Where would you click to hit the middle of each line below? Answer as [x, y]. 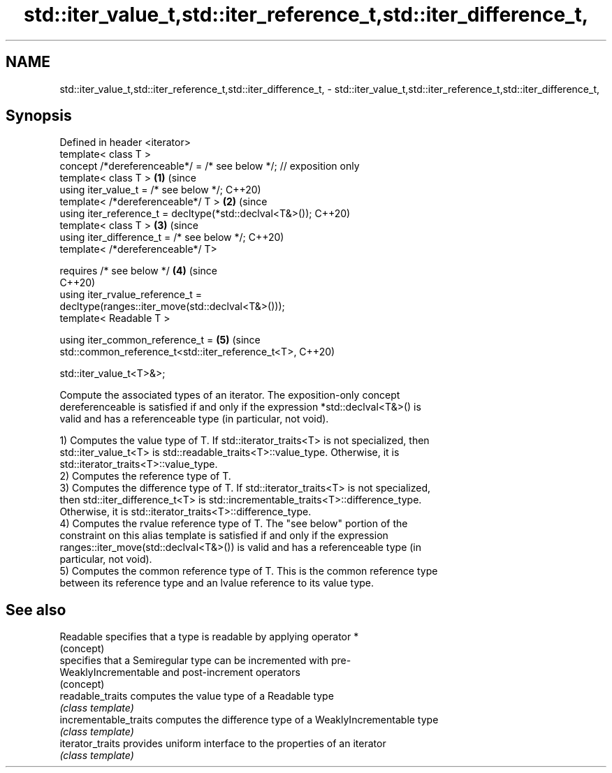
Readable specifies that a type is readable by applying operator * [209, 637]
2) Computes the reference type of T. [145, 476]
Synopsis [39, 116]
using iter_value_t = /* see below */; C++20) [160, 190]
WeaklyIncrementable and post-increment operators [180, 672]
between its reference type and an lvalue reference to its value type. [217, 583]
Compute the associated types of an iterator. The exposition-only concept [230, 395]
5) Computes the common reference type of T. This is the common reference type [249, 571]
